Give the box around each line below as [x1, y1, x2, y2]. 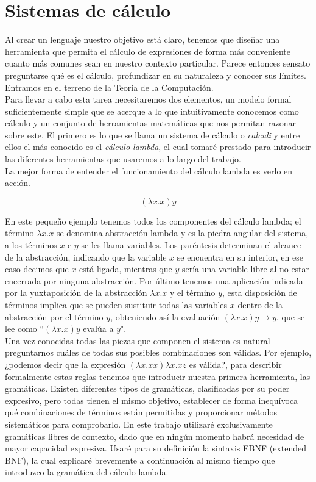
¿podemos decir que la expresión [5, 358, 126, 370]
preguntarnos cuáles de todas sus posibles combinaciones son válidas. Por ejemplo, [5, 346, 312, 359]
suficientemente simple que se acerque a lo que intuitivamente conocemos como [5, 104, 299, 117]
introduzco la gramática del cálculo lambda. [5, 466, 169, 478]
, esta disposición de [222, 286, 297, 299]
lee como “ [5, 322, 44, 335]
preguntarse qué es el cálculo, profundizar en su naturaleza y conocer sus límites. [5, 68, 306, 81]
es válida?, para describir [189, 358, 282, 370]
